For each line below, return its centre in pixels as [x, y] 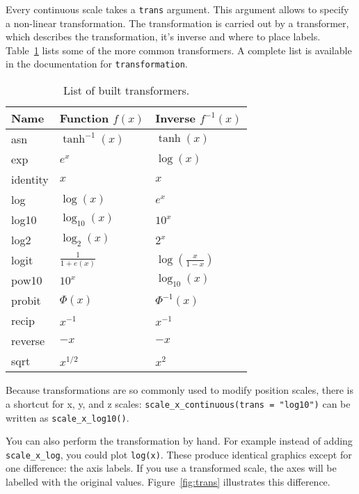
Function [84, 118]
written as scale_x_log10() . [67, 417]
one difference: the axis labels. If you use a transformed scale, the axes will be [171, 468]
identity [30, 180]
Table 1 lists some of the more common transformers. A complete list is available [179, 50]
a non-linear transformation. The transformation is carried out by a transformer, [177, 23]
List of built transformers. [127, 90]
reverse [28, 341]
